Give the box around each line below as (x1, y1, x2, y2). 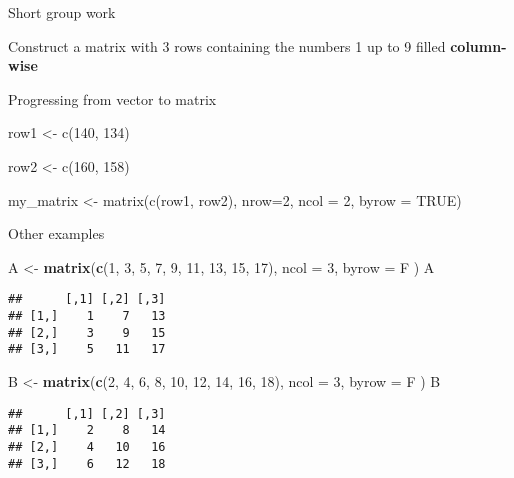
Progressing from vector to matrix (8, 88, 217, 109)
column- (450, 35, 507, 56)
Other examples (8, 223, 105, 244)
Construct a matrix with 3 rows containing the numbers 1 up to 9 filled (8, 35, 446, 56)
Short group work (8, 2, 116, 22)
